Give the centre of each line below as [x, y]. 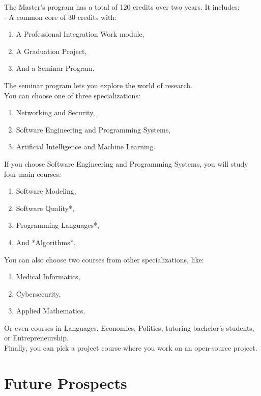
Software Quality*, [45, 208]
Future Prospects [66, 382]
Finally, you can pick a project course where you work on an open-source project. [131, 348]
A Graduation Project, [51, 51]
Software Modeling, [46, 191]
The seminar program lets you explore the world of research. [98, 85]
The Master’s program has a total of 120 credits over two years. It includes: [122, 7]
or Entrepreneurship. [36, 338]
